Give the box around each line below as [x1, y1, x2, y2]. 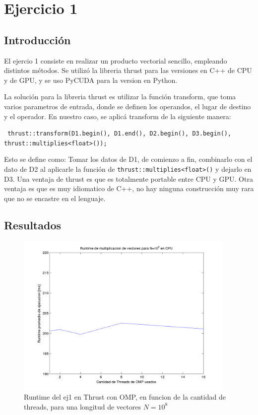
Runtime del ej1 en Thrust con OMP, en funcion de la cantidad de [24, 392, 226, 402]
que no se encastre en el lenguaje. [4, 193, 106, 203]
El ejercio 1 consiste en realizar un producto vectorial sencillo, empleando [4, 55, 227, 66]
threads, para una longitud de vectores [24, 401, 141, 412]
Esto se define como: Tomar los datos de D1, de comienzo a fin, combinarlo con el [4, 154, 253, 164]
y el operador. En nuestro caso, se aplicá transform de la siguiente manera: [4, 111, 231, 121]
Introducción [4, 32, 71, 47]
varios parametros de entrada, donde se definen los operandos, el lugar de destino [4, 101, 251, 111]
